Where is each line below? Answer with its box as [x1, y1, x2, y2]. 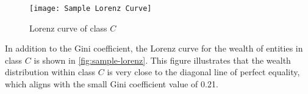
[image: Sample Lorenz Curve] [29, 4, 152, 13]
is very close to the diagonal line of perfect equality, [107, 65, 300, 78]
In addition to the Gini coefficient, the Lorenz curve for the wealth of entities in [5, 42, 303, 55]
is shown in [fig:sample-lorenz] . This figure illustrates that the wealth [34, 53, 291, 66]
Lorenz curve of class [29, 21, 107, 34]
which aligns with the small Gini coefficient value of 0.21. [5, 78, 218, 90]
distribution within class [5, 65, 96, 78]
